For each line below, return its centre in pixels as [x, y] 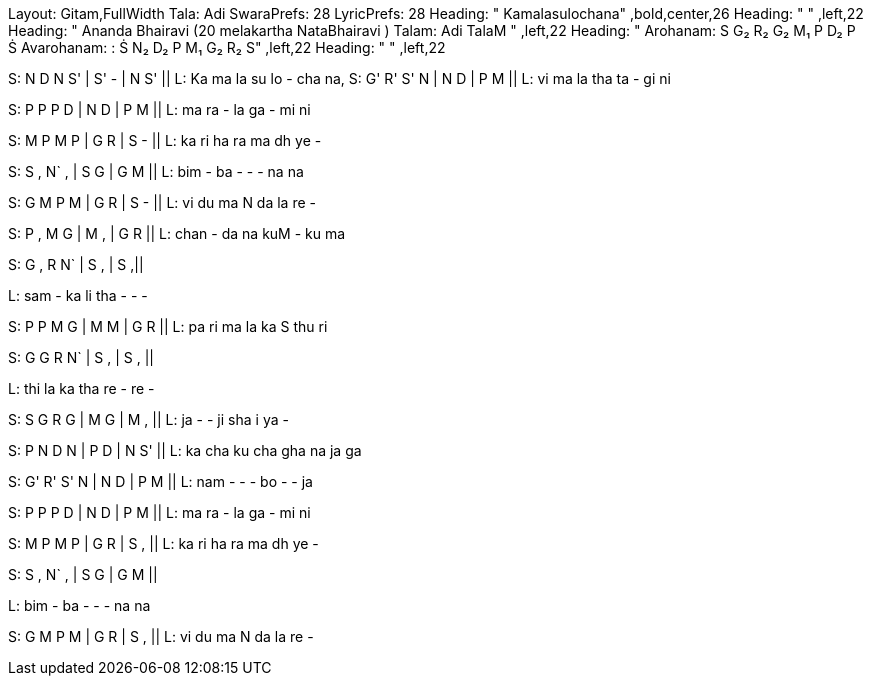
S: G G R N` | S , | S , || [81, 357]
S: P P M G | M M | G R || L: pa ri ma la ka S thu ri [168, 326]
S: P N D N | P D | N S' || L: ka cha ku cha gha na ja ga [185, 450]
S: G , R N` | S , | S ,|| [76, 264]
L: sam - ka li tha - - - [78, 295]
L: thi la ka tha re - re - [81, 388]
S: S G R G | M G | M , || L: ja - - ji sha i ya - [148, 419]
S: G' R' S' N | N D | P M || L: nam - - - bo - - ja [160, 481]
